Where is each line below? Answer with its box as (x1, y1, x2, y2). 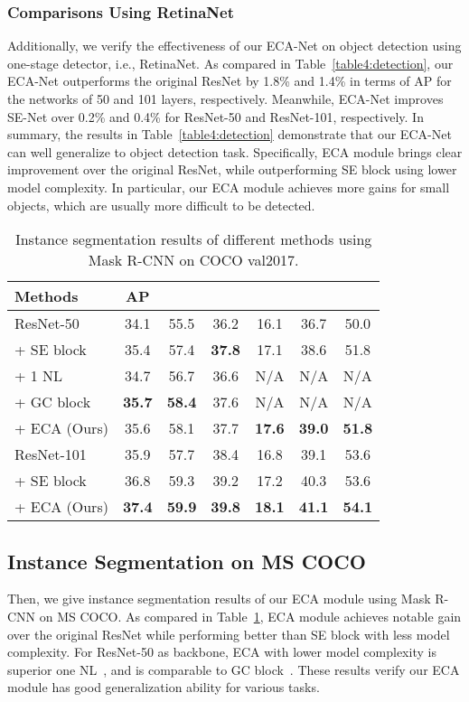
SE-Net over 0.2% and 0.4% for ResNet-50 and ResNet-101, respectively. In (7, 107, 424, 126)
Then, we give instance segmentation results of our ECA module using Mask (7, 589, 431, 608)
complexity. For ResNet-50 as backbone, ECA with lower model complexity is (7, 642, 436, 661)
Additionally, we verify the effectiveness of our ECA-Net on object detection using (7, 36, 462, 55)
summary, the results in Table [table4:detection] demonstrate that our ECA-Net (7, 125, 452, 144)
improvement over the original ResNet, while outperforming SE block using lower (7, 160, 457, 179)
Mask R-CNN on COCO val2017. (88, 249, 299, 271)
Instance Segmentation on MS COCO (7, 547, 366, 575)
